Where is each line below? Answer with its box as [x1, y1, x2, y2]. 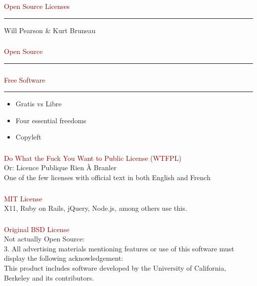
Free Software [4, 74, 45, 85]
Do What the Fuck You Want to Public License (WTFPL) [4, 152, 181, 163]
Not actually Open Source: [4, 234, 85, 244]
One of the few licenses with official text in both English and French [4, 172, 211, 183]
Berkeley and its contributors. [4, 272, 94, 283]
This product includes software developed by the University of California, [4, 263, 226, 273]
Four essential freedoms [15, 115, 86, 125]
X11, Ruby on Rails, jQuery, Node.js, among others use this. [4, 203, 187, 213]
